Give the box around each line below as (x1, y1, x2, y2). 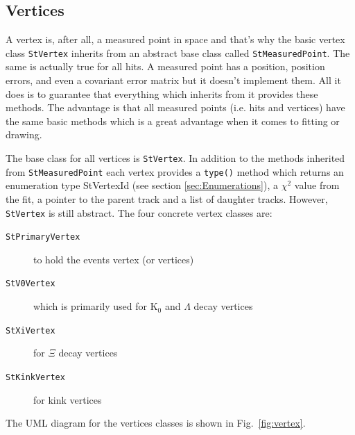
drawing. (6, 127, 42, 142)
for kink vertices (33, 392, 102, 407)
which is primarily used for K (33, 299, 158, 313)
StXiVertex (6, 325, 55, 336)
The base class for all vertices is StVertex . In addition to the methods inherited (6, 151, 345, 165)
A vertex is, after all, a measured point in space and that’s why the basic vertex (6, 32, 345, 47)
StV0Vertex (6, 279, 55, 289)
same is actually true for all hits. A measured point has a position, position (6, 59, 325, 74)
